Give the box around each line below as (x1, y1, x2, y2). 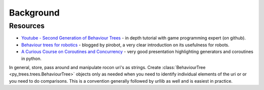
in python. (21, 55, 42, 61)
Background (9, 7, 60, 18)
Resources (9, 21, 45, 30)
